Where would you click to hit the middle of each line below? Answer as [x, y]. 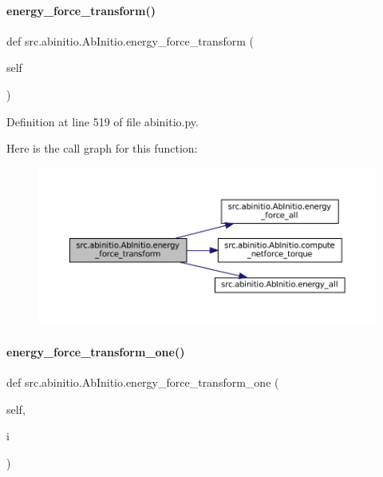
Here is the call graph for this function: [102, 148]
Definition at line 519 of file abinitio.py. [103, 121]
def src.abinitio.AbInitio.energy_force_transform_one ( [143, 382]
